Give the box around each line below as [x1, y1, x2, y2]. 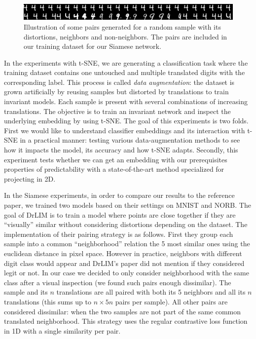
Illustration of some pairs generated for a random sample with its [24, 21, 221, 32]
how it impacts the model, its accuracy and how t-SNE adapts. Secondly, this [4, 145, 238, 155]
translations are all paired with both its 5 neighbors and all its [56, 287, 246, 297]
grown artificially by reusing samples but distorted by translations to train [4, 86, 229, 97]
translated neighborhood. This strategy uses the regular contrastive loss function [4, 316, 248, 326]
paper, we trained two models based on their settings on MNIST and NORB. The [4, 200, 251, 210]
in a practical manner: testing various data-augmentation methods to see [20, 135, 240, 145]
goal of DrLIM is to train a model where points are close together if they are [4, 209, 236, 220]
